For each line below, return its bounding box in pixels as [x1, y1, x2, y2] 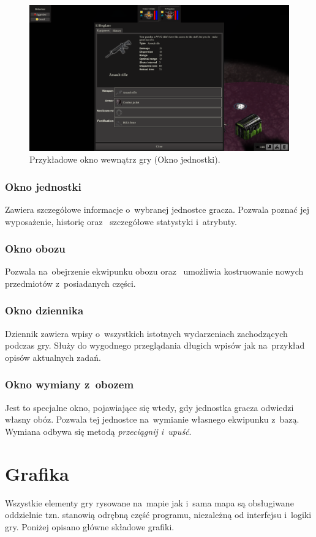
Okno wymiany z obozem [5, 377, 134, 392]
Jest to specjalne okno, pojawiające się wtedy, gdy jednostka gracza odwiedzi [5, 401, 294, 413]
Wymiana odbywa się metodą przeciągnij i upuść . [5, 424, 192, 437]
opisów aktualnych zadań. [5, 350, 101, 363]
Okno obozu [5, 241, 66, 256]
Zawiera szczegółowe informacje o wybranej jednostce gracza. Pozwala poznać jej [5, 202, 310, 215]
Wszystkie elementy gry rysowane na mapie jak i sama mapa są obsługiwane [5, 496, 294, 509]
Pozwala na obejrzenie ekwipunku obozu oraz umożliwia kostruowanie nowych [5, 265, 304, 278]
